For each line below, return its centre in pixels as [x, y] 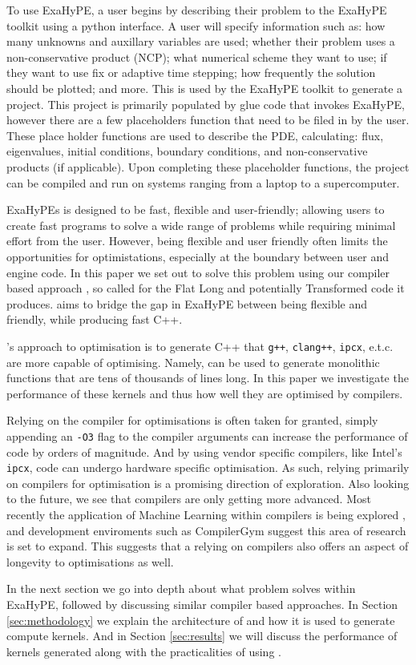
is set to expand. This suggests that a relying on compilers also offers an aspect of [208, 546]
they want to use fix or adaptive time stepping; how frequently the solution [191, 73]
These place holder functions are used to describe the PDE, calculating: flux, [195, 135]
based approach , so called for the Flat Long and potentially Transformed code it [206, 288]
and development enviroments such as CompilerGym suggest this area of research [206, 530]
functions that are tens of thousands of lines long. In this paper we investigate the [208, 378]
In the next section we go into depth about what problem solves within [181, 588]
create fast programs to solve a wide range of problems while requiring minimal [201, 225]
